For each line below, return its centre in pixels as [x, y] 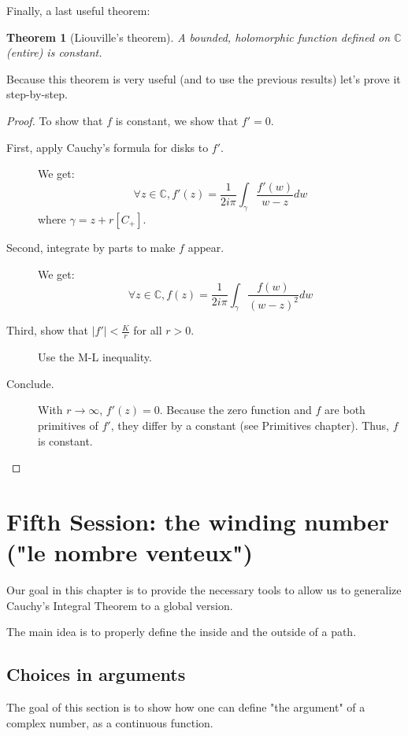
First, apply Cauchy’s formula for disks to [108, 147]
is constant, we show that [177, 120]
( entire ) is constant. [54, 52]
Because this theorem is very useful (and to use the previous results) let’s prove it [204, 78]
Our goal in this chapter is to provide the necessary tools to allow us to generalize [204, 590]
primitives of [68, 425]
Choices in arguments [96, 674]
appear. [206, 248]
